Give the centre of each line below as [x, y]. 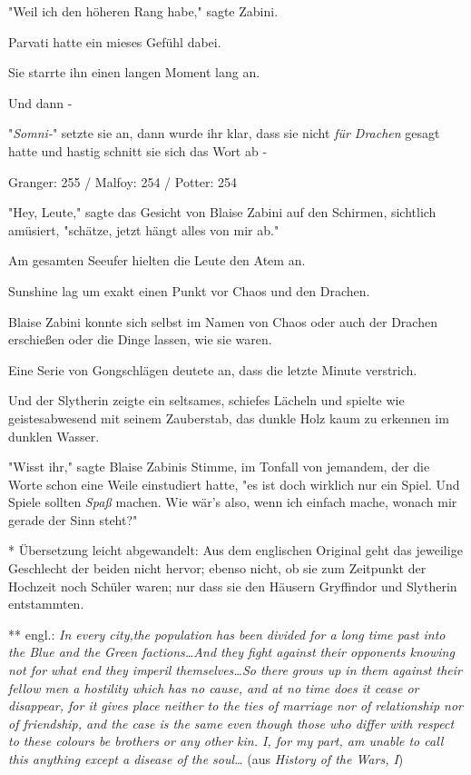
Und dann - [40, 102]
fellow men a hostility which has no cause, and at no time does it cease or [214, 687]
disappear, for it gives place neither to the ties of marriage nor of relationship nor [235, 705]
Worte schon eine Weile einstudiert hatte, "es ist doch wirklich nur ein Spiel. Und [234, 484]
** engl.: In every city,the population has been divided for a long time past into [227, 634]
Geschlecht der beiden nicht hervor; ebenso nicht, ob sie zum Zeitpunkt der [217, 568]
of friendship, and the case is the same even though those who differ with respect [231, 723]
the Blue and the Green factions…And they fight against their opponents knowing [231, 652]
